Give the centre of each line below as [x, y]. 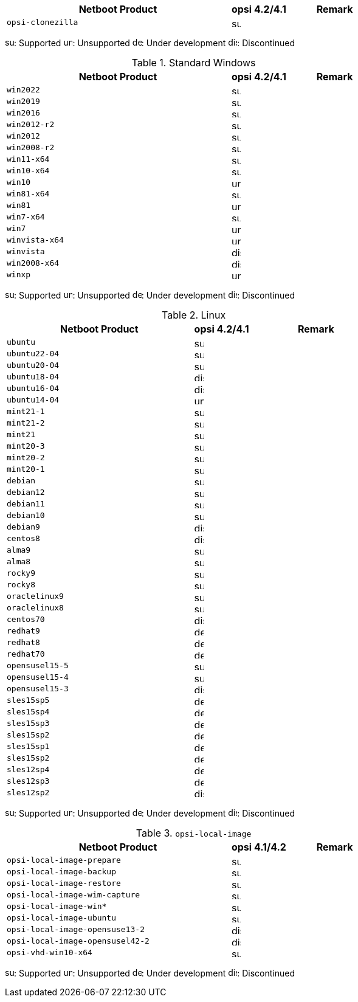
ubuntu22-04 [33, 354]
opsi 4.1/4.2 [259, 847]
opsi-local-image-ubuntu [62, 918]
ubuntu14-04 [33, 400]
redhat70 [26, 654]
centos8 [23, 538]
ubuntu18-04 [33, 377]
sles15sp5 [28, 700]
